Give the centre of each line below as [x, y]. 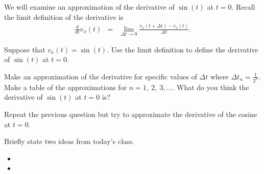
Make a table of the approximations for [66, 87]
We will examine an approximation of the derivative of [89, 7]
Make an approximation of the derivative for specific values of [101, 76]
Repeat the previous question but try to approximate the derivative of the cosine [131, 114]
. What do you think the [211, 87]
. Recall [243, 7]
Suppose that [25, 49]
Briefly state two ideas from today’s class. [69, 141]
